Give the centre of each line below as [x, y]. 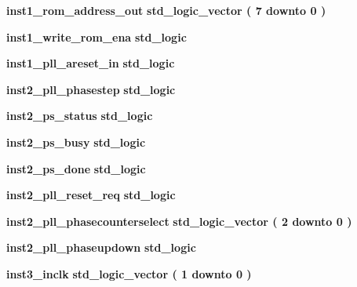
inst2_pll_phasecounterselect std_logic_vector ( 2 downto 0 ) [179, 221]
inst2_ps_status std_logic [80, 116]
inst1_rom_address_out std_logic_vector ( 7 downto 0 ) [166, 10]
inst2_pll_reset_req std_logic [91, 195]
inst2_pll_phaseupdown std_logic [101, 247]
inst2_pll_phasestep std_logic [91, 89]
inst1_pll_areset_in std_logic [91, 63]
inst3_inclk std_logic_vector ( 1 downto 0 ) [129, 273]
